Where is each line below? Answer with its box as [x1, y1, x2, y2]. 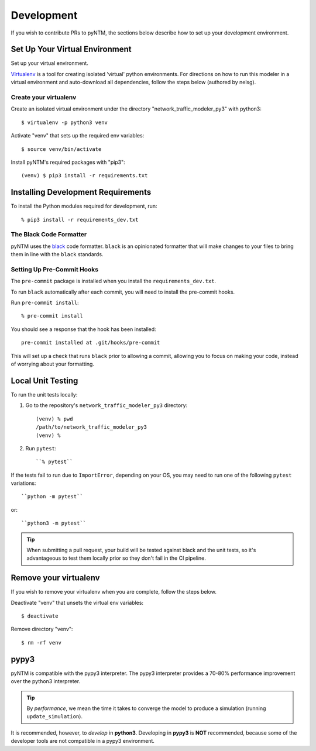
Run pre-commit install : [11, 299, 79, 306]
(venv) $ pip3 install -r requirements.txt [21, 173, 148, 179]
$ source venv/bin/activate [21, 146, 102, 152]
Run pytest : [25, 445, 57, 452]
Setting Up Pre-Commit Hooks [11, 265, 99, 273]
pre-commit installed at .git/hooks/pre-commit [21, 339, 160, 346]
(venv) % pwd [36, 415, 73, 422]
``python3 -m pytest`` [21, 520, 87, 526]
